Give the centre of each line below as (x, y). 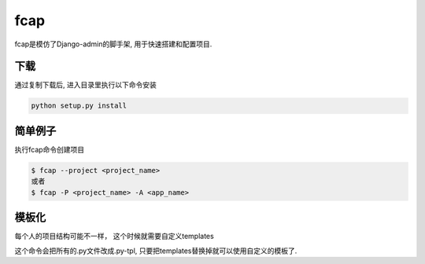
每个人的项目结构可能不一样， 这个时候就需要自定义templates (114, 236)
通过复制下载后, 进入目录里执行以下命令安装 (85, 85)
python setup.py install (79, 106)
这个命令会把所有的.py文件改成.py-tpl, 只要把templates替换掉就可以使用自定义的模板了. (156, 251)
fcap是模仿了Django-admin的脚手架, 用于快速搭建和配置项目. (113, 44)
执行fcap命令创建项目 (50, 149)
